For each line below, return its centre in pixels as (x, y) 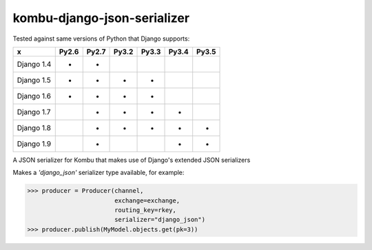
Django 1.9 (34, 143)
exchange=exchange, (147, 200)
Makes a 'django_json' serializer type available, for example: (99, 173)
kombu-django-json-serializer (101, 18)
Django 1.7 (34, 112)
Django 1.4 (34, 64)
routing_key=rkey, (145, 210)
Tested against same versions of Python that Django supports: (101, 39)
